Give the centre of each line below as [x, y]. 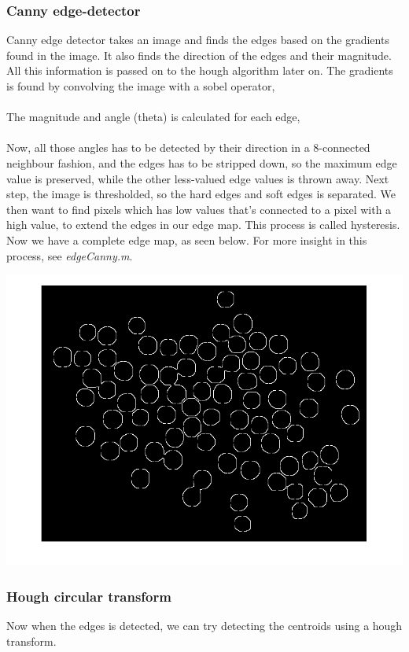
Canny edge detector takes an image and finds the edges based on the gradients [198, 40]
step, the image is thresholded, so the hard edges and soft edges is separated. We [201, 194]
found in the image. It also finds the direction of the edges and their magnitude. [199, 55]
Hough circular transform [89, 596]
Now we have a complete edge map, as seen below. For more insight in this [187, 239]
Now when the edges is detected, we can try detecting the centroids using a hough [204, 626]
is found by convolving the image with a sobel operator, [141, 86]
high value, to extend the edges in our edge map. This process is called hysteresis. [203, 225]
